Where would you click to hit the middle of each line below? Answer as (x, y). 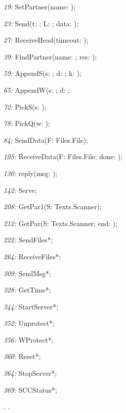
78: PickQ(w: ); (27, 123)
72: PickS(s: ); (25, 106)
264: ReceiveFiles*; (32, 256)
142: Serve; (20, 190)
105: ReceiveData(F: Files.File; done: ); (63, 156)
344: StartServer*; (31, 306)
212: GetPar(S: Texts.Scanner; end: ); (61, 223)
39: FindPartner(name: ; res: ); (50, 56)
